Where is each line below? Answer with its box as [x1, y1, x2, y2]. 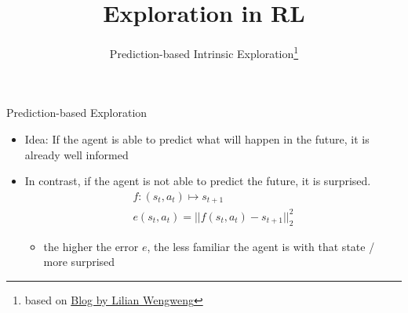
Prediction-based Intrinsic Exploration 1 [109, 43, 299, 61]
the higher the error [43, 238, 139, 254]
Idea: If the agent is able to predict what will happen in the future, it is [24, 130, 370, 147]
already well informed [24, 146, 129, 162]
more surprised [43, 253, 115, 270]
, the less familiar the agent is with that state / [147, 238, 375, 254]
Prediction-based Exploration [6, 104, 148, 121]
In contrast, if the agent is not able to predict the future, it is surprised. [24, 173, 371, 189]
